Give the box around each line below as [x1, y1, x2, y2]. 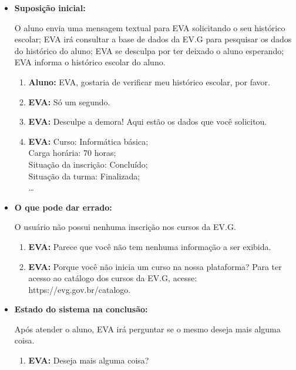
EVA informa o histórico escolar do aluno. [14, 56, 166, 68]
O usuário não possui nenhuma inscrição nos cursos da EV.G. [14, 221, 236, 233]
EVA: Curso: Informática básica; [28, 135, 149, 147]
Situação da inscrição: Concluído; [28, 158, 148, 170]
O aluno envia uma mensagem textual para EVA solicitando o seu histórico [14, 21, 285, 34]
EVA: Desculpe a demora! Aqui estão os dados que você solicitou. [28, 115, 267, 128]
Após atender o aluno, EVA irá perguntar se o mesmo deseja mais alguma [14, 322, 281, 335]
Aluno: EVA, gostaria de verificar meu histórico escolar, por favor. [28, 75, 270, 88]
